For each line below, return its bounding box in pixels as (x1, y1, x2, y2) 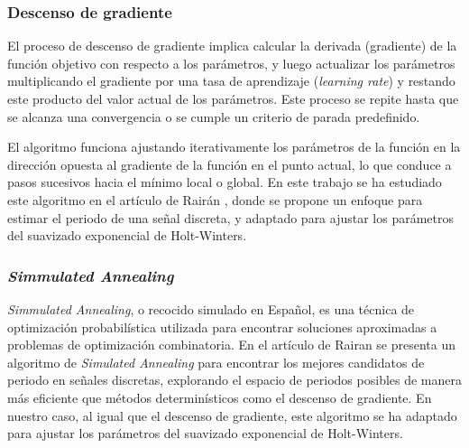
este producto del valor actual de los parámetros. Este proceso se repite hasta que (7, 89, 459, 107)
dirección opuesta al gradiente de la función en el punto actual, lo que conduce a (7, 154, 452, 173)
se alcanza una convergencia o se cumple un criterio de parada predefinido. (7, 107, 420, 126)
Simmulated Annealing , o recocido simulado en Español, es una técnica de (7, 299, 415, 318)
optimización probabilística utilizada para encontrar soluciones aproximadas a (7, 317, 437, 336)
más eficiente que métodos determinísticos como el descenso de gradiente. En (7, 387, 432, 406)
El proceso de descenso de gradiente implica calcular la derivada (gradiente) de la (7, 36, 457, 55)
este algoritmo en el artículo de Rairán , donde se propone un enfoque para (7, 190, 423, 209)
